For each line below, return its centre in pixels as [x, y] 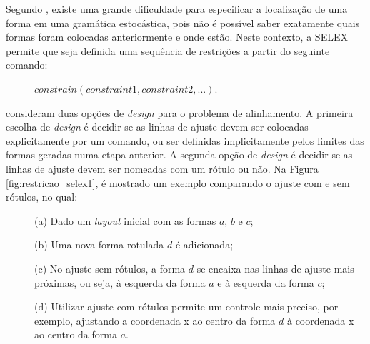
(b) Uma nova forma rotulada [99, 244]
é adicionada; [204, 244]
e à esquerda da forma [266, 282]
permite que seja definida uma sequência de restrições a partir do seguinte [168, 50]
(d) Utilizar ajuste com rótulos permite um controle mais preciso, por [186, 307]
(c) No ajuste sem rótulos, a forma [110, 268]
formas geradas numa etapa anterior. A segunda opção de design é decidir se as [179, 155]
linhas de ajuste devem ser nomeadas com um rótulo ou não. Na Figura [162, 168]
